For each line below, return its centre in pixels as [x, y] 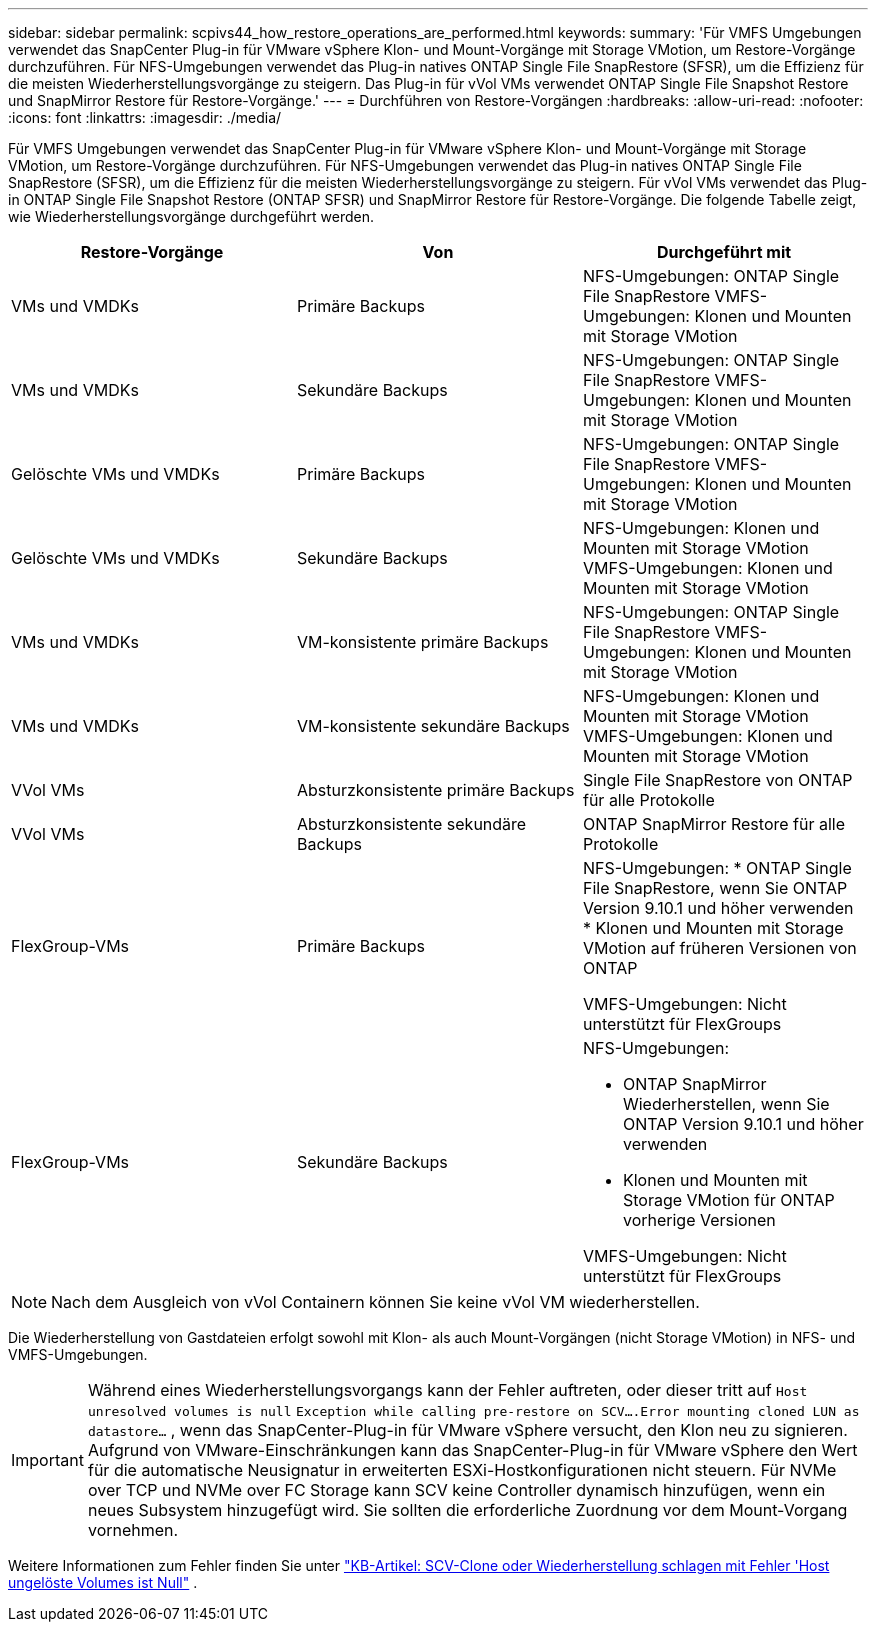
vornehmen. [133, 1530]
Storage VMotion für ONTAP [728, 1200]
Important [47, 1460]
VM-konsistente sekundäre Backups [433, 726]
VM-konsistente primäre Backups [422, 642]
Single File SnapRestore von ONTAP [717, 780]
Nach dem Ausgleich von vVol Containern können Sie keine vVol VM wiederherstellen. [375, 1302]
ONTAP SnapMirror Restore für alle [714, 824]
